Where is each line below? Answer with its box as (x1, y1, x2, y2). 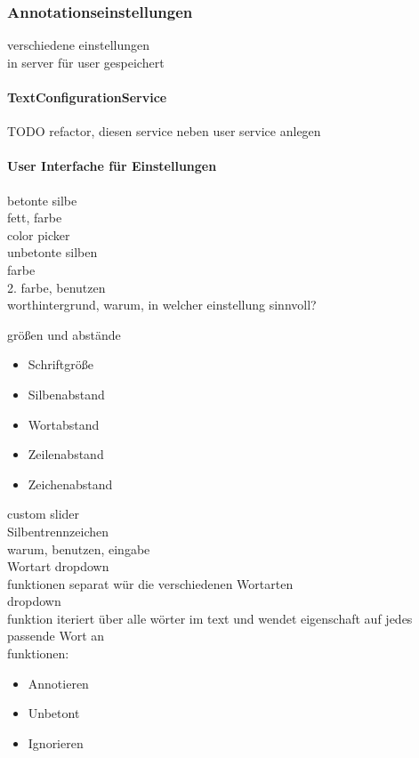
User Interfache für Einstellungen (7, 157, 217, 175)
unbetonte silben (7, 243, 98, 262)
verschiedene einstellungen (7, 36, 150, 54)
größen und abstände (7, 325, 121, 343)
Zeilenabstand (28, 445, 104, 464)
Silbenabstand (28, 384, 105, 403)
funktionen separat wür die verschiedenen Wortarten (7, 574, 294, 593)
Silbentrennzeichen (7, 521, 109, 540)
